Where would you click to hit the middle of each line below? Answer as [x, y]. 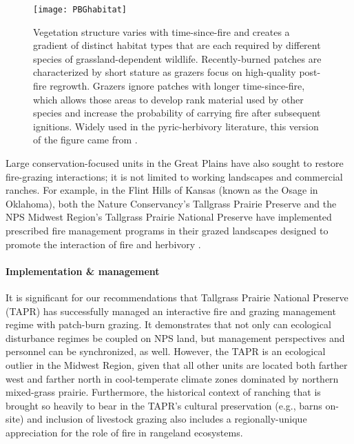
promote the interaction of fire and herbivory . [103, 244]
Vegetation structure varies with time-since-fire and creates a [162, 31]
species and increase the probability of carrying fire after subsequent [177, 113]
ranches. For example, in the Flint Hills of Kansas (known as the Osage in [162, 190]
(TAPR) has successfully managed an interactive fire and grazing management [171, 311]
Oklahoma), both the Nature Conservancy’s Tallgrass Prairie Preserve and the [171, 203]
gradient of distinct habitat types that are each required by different [177, 45]
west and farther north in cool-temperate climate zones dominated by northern [172, 378]
